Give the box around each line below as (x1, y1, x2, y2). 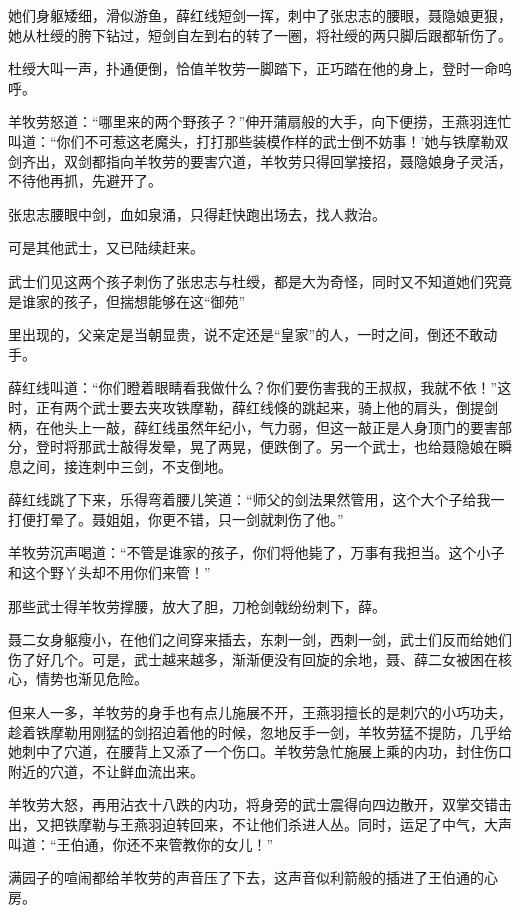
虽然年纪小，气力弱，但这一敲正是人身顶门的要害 (175, 416, 498, 437)
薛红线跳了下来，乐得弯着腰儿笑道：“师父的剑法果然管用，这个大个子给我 (8, 489, 491, 510)
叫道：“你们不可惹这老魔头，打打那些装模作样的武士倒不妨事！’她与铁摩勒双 (8, 130, 509, 151)
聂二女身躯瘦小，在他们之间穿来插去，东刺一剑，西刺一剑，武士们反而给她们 (8, 629, 512, 650)
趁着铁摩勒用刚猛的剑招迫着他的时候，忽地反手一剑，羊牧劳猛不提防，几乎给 (8, 721, 512, 742)
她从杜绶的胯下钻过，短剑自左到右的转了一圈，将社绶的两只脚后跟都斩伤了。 (8, 24, 512, 45)
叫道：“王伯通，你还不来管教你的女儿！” (8, 833, 274, 854)
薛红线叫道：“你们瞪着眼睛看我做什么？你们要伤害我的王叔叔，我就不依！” (8, 377, 498, 398)
